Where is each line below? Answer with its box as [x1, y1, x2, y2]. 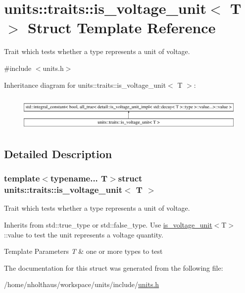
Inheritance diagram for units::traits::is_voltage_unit [4, 79, 166, 90]
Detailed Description [4, 146, 112, 161]
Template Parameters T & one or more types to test [4, 246, 163, 256]
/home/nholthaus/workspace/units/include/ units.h [4, 279, 159, 290]
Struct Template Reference [28, 17, 216, 38]
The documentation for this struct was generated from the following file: [4, 262, 223, 273]
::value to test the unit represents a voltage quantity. [4, 229, 163, 239]
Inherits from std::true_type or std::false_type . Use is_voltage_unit [4, 220, 212, 230]
